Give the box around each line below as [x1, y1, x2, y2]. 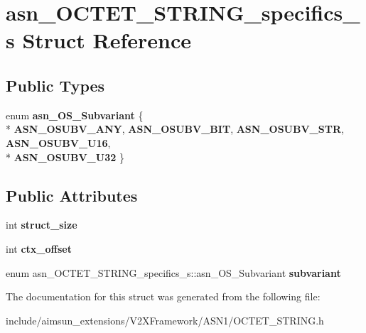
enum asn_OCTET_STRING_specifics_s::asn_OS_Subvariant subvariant [6, 265, 341, 280]
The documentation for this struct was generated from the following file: [6, 289, 321, 304]
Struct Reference [22, 26, 192, 55]
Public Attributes [6, 184, 138, 206]
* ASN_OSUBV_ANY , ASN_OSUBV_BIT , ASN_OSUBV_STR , [6, 121, 344, 136]
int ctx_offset [6, 241, 72, 256]
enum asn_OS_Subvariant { [6, 107, 144, 122]
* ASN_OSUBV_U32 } [6, 149, 124, 164]
